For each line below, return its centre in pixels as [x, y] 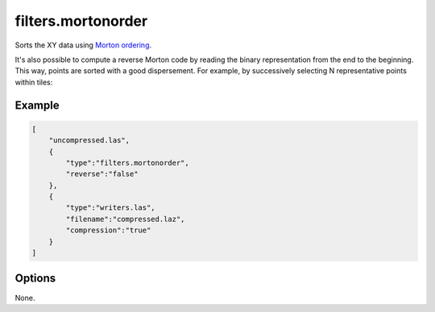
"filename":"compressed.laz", [125, 219]
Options [35, 279]
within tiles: [34, 82]
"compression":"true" [108, 230]
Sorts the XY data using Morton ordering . [83, 45]
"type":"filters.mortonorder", [127, 162]
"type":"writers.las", [111, 208]
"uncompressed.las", [89, 140]
